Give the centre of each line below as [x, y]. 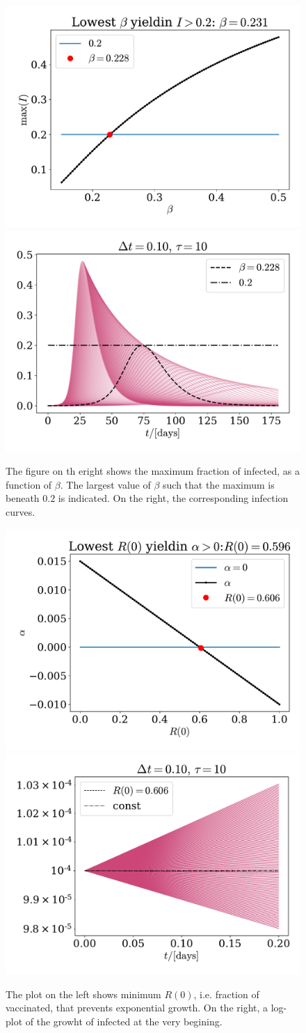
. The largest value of [105, 484]
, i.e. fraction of [226, 994]
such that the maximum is [219, 484]
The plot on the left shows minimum [83, 994]
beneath [23, 498]
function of [29, 484]
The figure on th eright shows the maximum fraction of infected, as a [153, 471]
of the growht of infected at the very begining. [124, 1021]
